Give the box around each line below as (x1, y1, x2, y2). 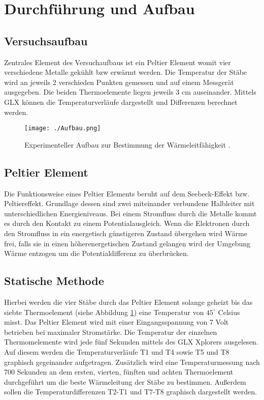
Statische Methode (4, 273, 104, 289)
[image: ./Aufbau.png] (24, 125, 101, 132)
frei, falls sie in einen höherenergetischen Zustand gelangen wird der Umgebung (4, 238, 251, 248)
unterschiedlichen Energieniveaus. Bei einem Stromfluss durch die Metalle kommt (4, 208, 257, 218)
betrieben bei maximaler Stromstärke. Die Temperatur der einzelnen (4, 326, 217, 337)
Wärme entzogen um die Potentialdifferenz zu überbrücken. (4, 248, 189, 259)
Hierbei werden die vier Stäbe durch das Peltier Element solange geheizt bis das (4, 296, 253, 307)
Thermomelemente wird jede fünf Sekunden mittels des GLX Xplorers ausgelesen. (4, 336, 258, 347)
